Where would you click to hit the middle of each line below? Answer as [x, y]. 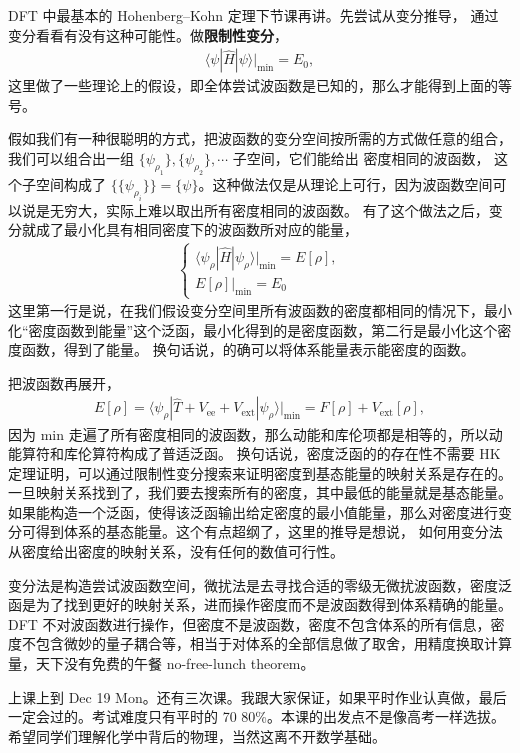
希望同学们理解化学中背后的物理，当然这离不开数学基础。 [197, 735]
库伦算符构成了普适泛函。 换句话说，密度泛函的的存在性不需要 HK [282, 453]
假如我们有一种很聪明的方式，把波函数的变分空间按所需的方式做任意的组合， [260, 138]
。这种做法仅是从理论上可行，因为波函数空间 [345, 183]
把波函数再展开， [64, 382]
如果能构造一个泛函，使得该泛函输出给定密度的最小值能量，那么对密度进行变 [260, 511]
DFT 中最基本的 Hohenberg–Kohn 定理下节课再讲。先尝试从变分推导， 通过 [253, 15]
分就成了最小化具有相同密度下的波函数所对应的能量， [183, 229]
